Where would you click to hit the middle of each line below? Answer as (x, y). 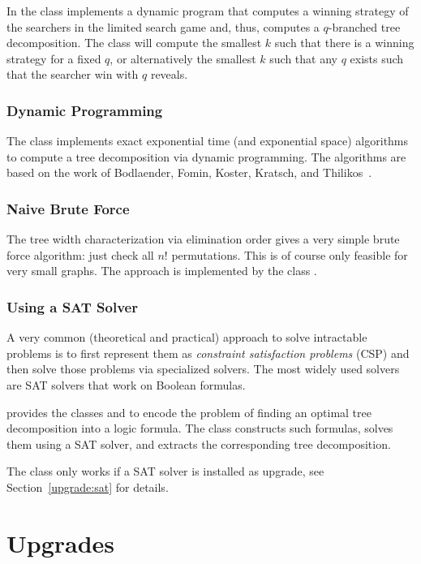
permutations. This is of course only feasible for (290, 254)
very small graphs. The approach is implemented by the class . (162, 271)
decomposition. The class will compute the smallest (134, 43)
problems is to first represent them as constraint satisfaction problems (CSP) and (208, 353)
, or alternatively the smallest (183, 58)
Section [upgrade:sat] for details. (88, 487)
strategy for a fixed (54, 58)
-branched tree (364, 26)
